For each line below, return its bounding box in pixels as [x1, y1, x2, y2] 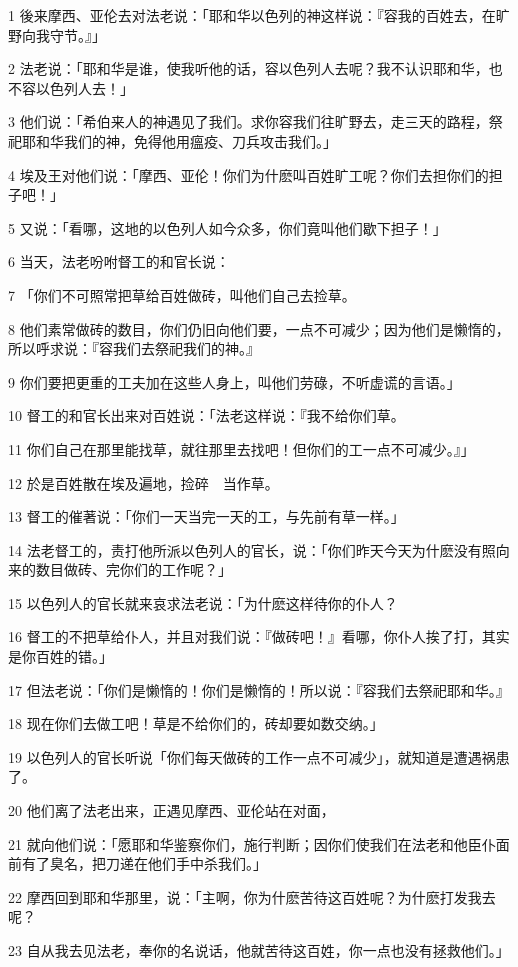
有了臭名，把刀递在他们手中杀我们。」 [21, 853, 267, 874]
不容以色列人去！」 [8, 77, 134, 98]
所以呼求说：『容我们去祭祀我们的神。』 [8, 338, 260, 359]
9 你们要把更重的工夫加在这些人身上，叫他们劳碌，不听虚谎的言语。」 [8, 371, 461, 392]
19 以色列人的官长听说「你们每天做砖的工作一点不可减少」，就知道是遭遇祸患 [8, 746, 510, 767]
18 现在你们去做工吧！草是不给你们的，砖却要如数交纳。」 [8, 713, 384, 734]
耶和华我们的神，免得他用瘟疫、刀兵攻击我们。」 [21, 130, 337, 151]
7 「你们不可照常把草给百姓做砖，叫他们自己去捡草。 [8, 284, 356, 305]
